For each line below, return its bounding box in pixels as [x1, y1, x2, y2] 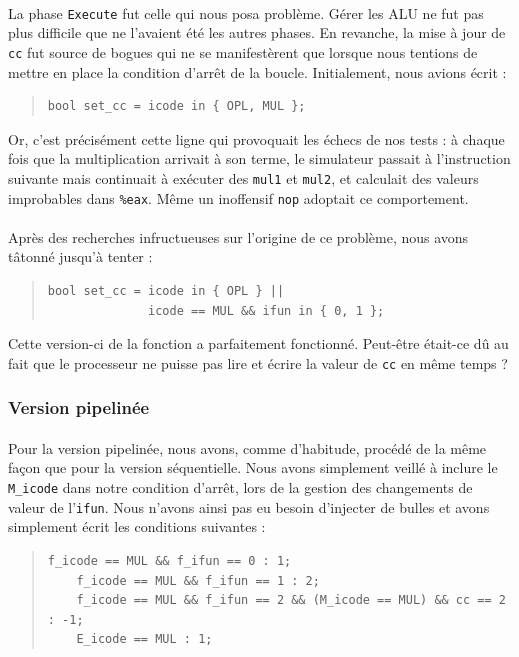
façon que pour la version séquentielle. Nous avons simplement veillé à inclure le [8, 457, 498, 478]
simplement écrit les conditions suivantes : [8, 516, 266, 537]
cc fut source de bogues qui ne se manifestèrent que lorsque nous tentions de [8, 41, 478, 62]
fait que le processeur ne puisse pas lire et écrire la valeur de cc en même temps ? [8, 352, 508, 373]
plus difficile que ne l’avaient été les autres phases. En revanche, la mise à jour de [8, 22, 506, 43]
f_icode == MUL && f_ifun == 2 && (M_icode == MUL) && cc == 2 [76, 593, 506, 608]
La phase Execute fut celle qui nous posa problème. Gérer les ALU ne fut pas [8, 2, 484, 23]
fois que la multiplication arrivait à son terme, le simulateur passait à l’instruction [8, 148, 511, 169]
